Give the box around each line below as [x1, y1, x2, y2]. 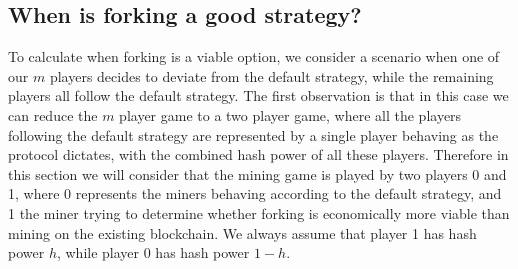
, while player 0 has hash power [56, 242, 250, 263]
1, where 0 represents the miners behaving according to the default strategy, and [8, 183, 502, 204]
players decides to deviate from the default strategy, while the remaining [49, 65, 494, 86]
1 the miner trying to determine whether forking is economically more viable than [8, 202, 510, 223]
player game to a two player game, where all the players [119, 104, 462, 125]
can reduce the [8, 104, 98, 125]
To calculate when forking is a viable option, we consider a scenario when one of [8, 46, 500, 67]
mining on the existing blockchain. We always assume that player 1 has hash [8, 222, 477, 243]
